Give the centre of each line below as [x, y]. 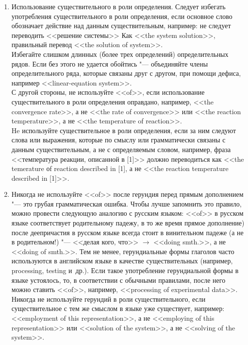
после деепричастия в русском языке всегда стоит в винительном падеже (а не [127, 232]
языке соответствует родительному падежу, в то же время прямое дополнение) [128, 223]
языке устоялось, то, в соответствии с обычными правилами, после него [118, 280]
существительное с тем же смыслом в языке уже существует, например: [118, 308]
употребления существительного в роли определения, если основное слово [122, 16]
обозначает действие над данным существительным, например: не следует [121, 26]
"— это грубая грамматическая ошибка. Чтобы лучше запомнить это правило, [126, 203]
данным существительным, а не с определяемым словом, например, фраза [121, 149]
